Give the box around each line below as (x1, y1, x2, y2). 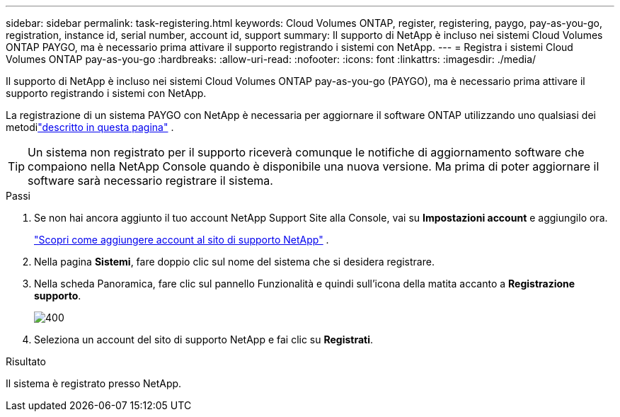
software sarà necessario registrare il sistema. (28, 173, 273, 188)
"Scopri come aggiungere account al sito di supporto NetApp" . (34, 234, 329, 246)
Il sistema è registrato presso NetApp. (6, 377, 182, 389)
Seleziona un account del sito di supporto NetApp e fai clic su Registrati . (34, 333, 374, 345)
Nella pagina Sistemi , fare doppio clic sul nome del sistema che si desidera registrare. (34, 256, 435, 268)
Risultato (6, 355, 47, 367)
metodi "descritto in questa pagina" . (6, 121, 174, 133)
